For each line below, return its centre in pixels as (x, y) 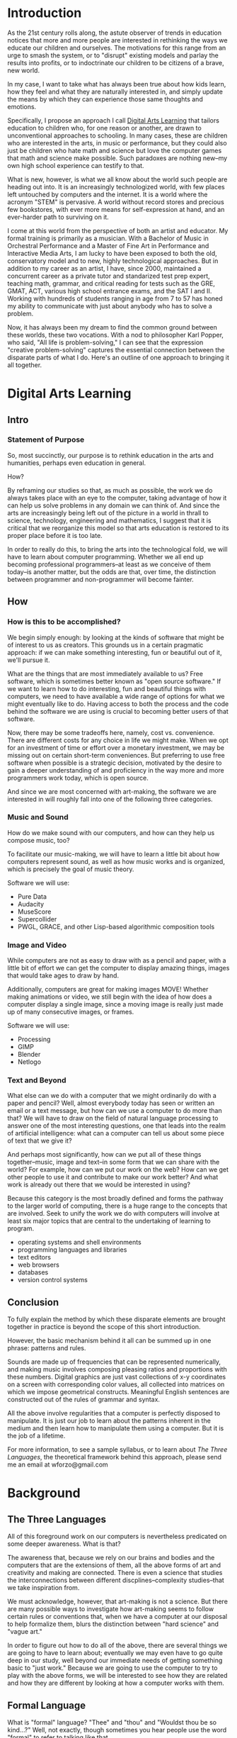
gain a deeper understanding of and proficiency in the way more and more (116, 770)
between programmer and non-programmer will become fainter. (101, 579)
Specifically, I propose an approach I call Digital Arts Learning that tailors (113, 120)
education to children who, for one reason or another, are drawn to (104, 128)
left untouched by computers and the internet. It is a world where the (108, 194)
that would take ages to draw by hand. (63, 975)
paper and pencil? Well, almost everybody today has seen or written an (111, 1103)
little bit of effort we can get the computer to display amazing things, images (118, 968)
